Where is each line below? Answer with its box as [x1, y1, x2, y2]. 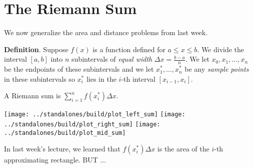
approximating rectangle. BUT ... [4, 154, 106, 165]
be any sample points [184, 64, 249, 74]
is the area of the [157, 143, 209, 154]
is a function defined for [92, 44, 165, 54]
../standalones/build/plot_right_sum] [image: [4, 120, 160, 128]
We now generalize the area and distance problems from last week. [4, 27, 208, 38]
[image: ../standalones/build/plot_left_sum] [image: [4, 111, 185, 118]
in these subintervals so [4, 73, 75, 84]
